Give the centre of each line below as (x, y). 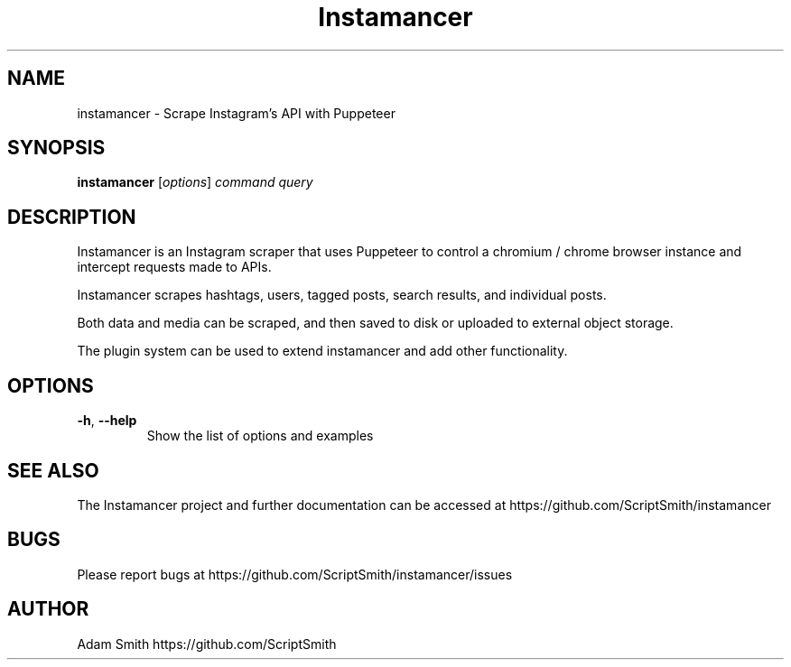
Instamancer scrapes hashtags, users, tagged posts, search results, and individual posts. (342, 295)
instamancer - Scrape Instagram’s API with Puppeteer (236, 113)
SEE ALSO (53, 470)
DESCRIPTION (72, 217)
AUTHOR (48, 609)
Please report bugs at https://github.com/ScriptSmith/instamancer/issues (295, 574)
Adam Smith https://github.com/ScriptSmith (207, 644)
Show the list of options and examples (260, 436)
